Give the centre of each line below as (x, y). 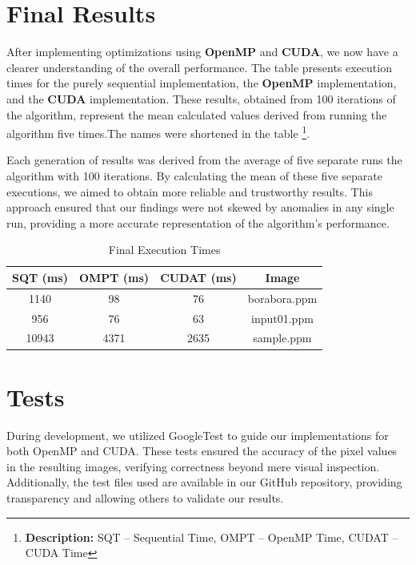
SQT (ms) (40, 277)
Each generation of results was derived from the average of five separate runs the (204, 160)
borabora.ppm (282, 298)
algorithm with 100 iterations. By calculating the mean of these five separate (194, 175)
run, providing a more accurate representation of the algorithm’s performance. (198, 222)
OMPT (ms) (114, 277)
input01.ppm (282, 318)
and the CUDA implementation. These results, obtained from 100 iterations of (201, 98)
